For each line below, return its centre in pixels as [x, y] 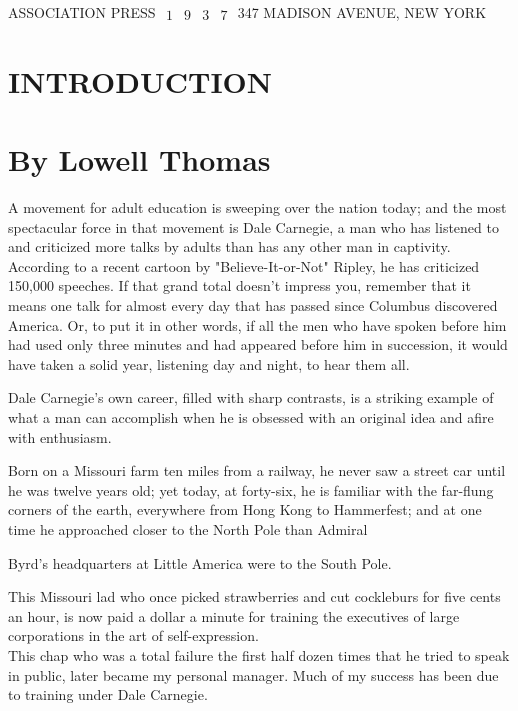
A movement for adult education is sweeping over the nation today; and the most [257, 207]
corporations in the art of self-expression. [133, 635]
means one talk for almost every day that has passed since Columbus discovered [253, 305]
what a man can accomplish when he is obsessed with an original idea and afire [251, 417]
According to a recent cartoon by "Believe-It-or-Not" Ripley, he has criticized [244, 265]
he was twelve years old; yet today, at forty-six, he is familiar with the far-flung [251, 489]
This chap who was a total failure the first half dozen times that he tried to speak [259, 654]
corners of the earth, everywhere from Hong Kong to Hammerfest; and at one [245, 509]
